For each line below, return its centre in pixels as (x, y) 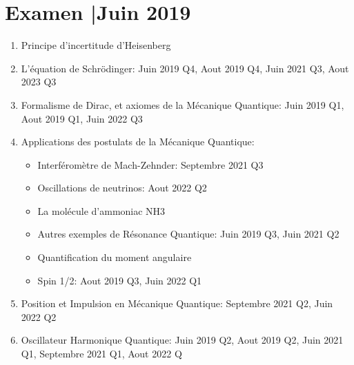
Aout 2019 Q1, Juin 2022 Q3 (82, 118)
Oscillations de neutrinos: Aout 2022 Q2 (122, 188)
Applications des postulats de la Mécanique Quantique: (138, 142)
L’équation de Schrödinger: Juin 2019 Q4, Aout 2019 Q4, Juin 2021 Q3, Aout (185, 68)
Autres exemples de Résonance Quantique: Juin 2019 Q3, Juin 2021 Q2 (188, 234)
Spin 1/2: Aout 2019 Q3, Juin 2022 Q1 (120, 280)
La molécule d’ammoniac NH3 (101, 210)
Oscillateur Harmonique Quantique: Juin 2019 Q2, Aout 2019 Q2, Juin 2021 (182, 340)
